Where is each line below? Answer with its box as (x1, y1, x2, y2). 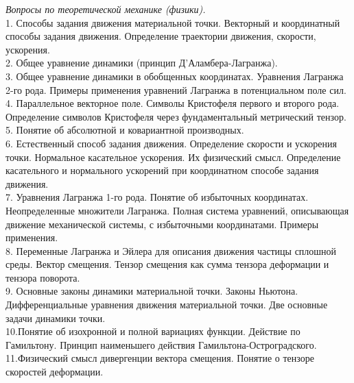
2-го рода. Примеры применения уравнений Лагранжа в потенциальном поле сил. (5, 82, 346, 97)
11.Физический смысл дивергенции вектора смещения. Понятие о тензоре (5, 351, 314, 365)
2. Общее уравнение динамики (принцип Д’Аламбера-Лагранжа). (5, 55, 278, 70)
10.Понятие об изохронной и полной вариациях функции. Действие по (5, 324, 300, 338)
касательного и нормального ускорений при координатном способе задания (5, 163, 319, 177)
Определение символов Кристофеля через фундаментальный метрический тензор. (5, 109, 346, 123)
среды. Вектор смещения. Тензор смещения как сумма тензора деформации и (5, 257, 329, 271)
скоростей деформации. (5, 365, 104, 379)
